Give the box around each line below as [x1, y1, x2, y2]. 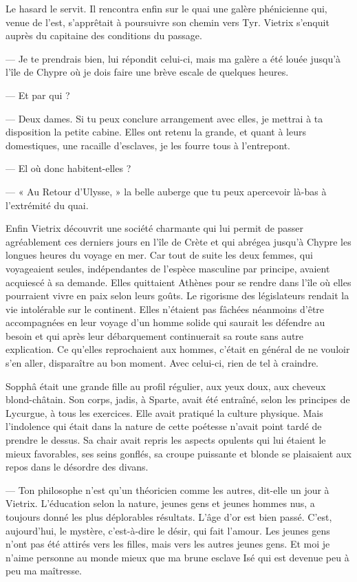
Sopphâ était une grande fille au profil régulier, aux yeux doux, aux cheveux [6, 378, 326, 393]
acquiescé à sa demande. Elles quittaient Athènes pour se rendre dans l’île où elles [6, 274, 351, 289]
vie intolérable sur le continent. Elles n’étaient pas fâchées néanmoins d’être [6, 301, 325, 316]
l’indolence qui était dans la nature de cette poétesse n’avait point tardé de [6, 419, 322, 433]
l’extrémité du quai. [6, 197, 89, 212]
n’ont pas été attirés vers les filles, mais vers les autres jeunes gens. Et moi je [6, 537, 330, 551]
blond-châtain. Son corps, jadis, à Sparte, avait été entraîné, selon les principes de [6, 392, 350, 407]
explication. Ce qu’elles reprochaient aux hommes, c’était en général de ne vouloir [6, 342, 350, 356]
